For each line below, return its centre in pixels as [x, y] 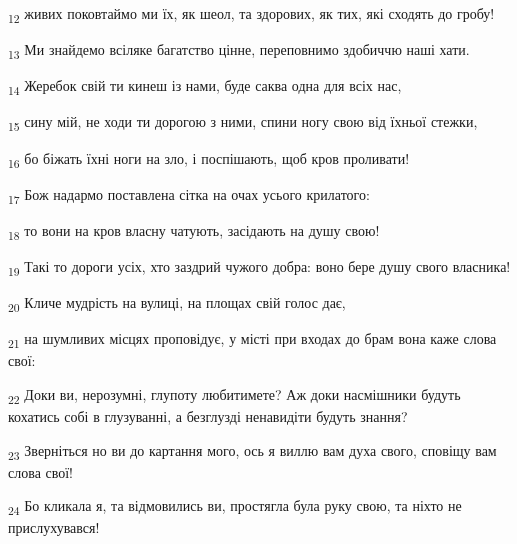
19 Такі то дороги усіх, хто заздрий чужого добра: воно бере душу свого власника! [259, 267]
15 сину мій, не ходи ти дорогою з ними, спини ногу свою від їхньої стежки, [243, 123]
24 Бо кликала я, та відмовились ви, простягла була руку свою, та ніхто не [235, 507]
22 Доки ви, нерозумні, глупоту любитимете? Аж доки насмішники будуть [234, 395]
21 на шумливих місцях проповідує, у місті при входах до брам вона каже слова [252, 339]
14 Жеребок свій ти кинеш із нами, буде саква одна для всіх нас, [205, 87]
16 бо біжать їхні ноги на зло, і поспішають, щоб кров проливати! [209, 159]
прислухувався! [54, 527]
